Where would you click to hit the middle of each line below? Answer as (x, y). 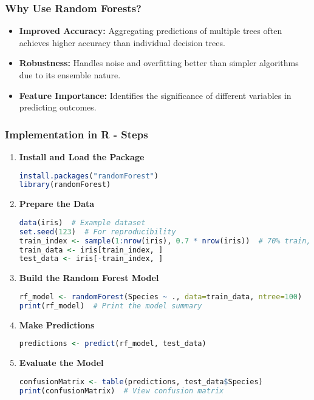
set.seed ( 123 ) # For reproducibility (97, 232)
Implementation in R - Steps (77, 134)
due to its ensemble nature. (70, 75)
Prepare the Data (57, 204)
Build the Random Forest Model (89, 278)
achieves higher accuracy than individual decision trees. (122, 42)
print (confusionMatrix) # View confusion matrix (121, 391)
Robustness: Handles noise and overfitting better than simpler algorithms (159, 63)
